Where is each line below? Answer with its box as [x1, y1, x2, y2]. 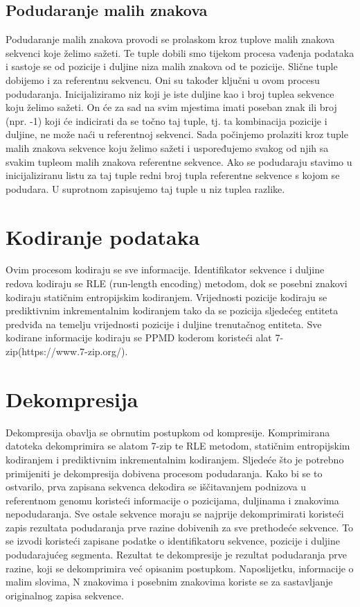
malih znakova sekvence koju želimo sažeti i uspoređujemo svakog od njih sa [6, 140, 329, 155]
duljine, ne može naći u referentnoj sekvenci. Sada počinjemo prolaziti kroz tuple [6, 127, 348, 142]
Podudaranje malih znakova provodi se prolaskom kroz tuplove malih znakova [6, 32, 335, 46]
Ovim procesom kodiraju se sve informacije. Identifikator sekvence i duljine [6, 262, 325, 277]
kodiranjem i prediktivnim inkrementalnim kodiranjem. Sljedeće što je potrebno [6, 452, 344, 466]
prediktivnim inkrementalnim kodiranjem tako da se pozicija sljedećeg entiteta [6, 303, 339, 318]
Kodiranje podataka [6, 222, 200, 250]
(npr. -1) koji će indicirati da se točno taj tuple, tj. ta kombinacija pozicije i [6, 113, 327, 128]
